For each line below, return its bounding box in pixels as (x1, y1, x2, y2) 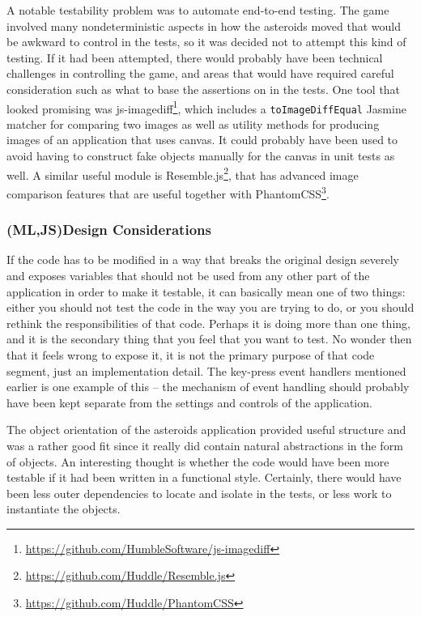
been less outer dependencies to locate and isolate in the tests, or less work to (6, 484, 392, 501)
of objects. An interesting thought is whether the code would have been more (6, 453, 389, 470)
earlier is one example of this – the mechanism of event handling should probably (6, 378, 410, 395)
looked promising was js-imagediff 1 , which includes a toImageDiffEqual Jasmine (6, 97, 406, 117)
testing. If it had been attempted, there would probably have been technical (6, 49, 383, 66)
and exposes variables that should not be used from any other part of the (6, 266, 370, 283)
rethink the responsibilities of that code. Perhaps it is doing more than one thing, (6, 314, 410, 331)
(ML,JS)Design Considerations (6, 219, 211, 240)
